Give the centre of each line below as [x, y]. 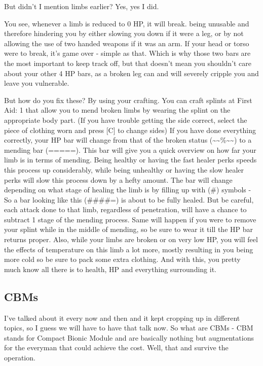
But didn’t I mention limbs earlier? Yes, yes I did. [82, 6]
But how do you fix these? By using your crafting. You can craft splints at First [128, 100]
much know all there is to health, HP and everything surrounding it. [110, 269]
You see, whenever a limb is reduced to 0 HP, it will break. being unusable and [127, 23]
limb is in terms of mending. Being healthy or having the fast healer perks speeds [130, 160]
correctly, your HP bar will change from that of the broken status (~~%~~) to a [128, 140]
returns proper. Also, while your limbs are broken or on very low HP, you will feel [131, 239]
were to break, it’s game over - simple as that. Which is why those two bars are [127, 53]
